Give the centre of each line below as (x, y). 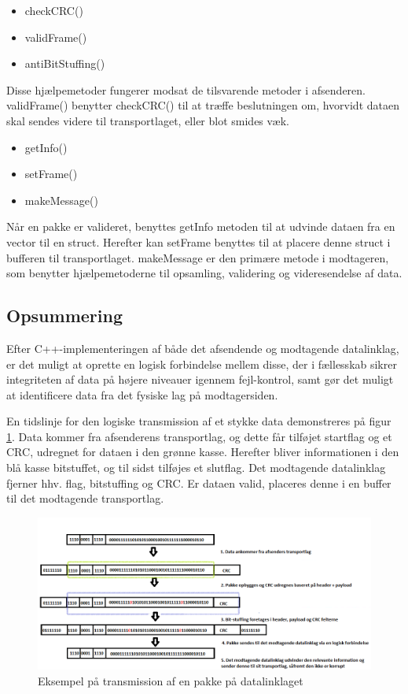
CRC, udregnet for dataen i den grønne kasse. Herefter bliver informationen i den (203, 452)
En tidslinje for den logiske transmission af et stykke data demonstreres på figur (199, 421)
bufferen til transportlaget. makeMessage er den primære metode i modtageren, (198, 257)
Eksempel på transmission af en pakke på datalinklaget (171, 680)
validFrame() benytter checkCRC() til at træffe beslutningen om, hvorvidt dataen (203, 105)
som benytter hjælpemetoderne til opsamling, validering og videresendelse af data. (204, 273)
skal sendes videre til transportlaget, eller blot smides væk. (148, 120)
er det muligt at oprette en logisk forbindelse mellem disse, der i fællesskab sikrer (202, 364)
